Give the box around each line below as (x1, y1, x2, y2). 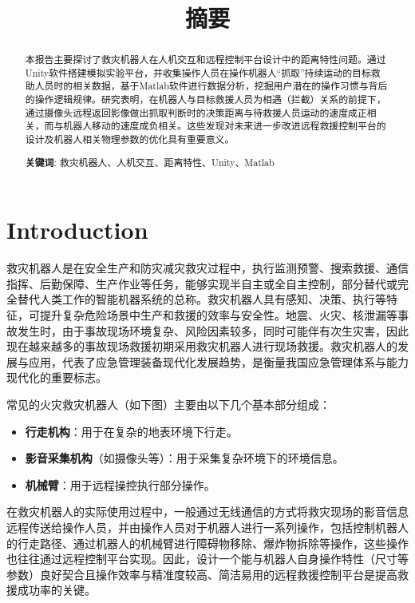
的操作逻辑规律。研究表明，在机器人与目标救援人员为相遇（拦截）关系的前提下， (25, 93, 386, 106)
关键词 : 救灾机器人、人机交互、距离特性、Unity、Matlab (25, 155, 275, 169)
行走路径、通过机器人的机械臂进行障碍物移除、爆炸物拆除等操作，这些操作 (17, 534, 409, 551)
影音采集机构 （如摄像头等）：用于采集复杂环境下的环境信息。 (25, 450, 344, 466)
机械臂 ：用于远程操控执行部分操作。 (25, 476, 215, 493)
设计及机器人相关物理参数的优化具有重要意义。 (25, 133, 235, 146)
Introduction (6, 213, 148, 246)
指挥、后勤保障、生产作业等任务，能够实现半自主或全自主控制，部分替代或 (6, 275, 397, 292)
